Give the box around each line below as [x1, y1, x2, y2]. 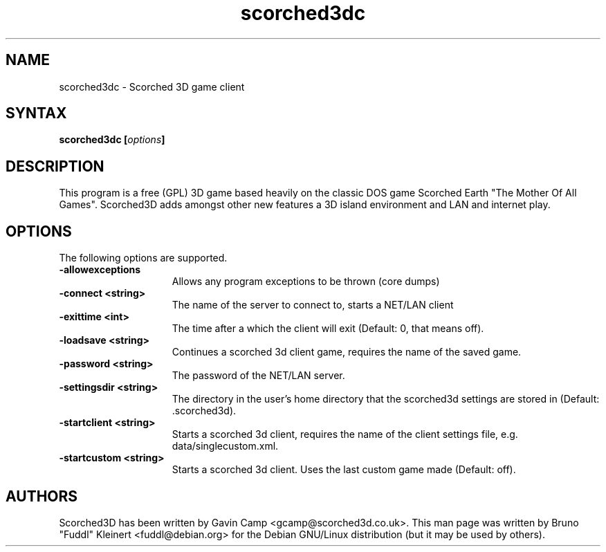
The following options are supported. [59, 252, 228, 264]
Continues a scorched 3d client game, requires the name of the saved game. [172, 346, 522, 358]
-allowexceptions [59, 264, 141, 276]
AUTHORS [6, 487, 78, 505]
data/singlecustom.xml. [172, 440, 279, 452]
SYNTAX [6, 104, 67, 122]
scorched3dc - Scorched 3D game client [59, 80, 245, 93]
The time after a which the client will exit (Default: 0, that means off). [172, 322, 484, 335]
